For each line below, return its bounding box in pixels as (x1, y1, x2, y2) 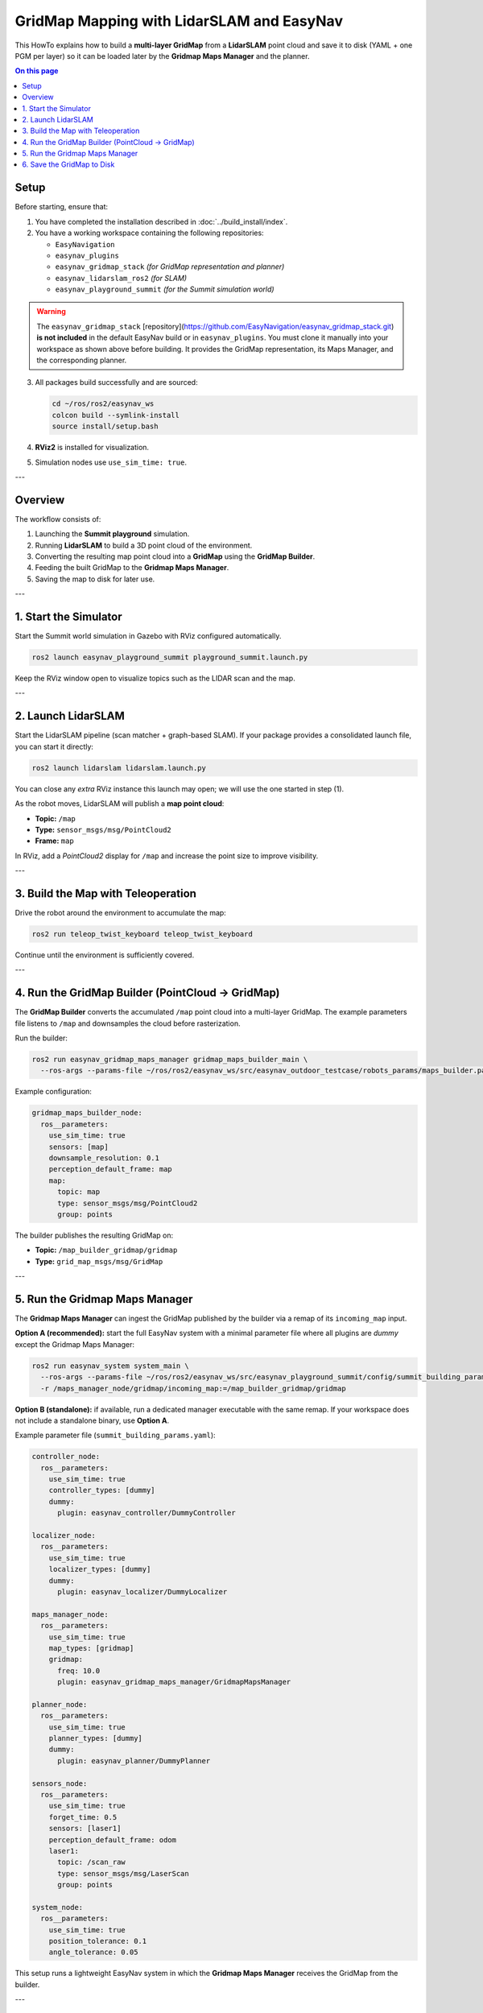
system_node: (31, 1903, 84, 1912)
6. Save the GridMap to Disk (22, 159, 115, 169)
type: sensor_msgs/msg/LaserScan (57, 1869, 189, 1878)
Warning (36, 307, 66, 316)
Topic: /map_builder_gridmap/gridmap (35, 1245, 178, 1255)
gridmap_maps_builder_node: (31, 1108, 142, 1118)
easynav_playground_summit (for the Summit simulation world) (55, 284, 275, 294)
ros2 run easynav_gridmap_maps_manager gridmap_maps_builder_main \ (31, 1055, 308, 1064)
